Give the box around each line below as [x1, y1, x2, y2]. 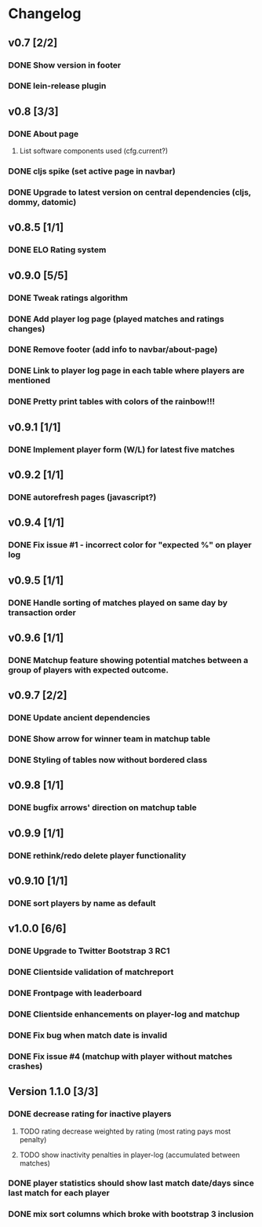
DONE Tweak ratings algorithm [8, 292, 128, 303]
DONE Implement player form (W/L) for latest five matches [8, 444, 235, 455]
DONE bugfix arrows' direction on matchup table [8, 802, 198, 813]
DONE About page [8, 128, 79, 139]
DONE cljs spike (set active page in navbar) [8, 166, 176, 177]
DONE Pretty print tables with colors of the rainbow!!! [8, 396, 216, 407]
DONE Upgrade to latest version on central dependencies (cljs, [8, 186, 252, 197]
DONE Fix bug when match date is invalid [8, 1030, 168, 1041]
